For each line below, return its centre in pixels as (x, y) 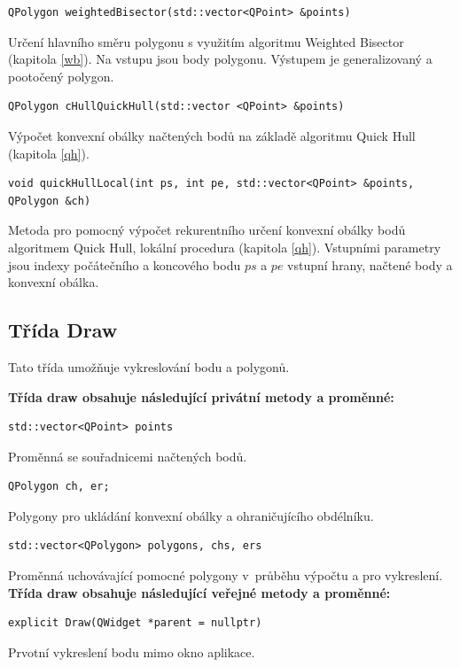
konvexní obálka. (54, 282)
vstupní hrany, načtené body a (370, 264)
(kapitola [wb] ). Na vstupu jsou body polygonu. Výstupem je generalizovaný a (220, 59)
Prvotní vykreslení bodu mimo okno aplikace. (132, 651)
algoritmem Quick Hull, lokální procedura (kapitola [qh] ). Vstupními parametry (225, 247)
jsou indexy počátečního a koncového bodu (125, 264)
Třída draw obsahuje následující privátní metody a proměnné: (201, 396)
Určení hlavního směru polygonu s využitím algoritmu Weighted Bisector (206, 41)
